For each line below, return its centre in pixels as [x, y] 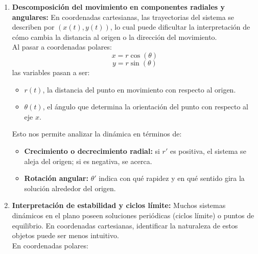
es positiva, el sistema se [208, 151]
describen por [33, 27]
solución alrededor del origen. [70, 188]
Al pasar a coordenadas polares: [62, 47]
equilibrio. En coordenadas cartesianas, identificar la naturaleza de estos [125, 225]
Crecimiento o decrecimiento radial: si [92, 151]
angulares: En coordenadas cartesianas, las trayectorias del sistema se [123, 17]
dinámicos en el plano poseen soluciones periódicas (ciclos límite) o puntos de [133, 215]
